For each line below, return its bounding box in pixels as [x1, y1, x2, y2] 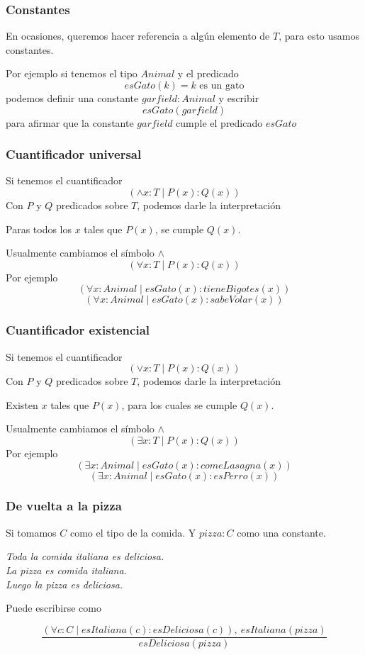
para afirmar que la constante [6, 115, 134, 130]
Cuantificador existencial [6, 321, 150, 339]
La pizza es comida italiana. [6, 562, 127, 577]
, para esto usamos [279, 28, 359, 43]
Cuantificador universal [6, 145, 142, 163]
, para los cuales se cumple [121, 397, 237, 412]
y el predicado [177, 66, 239, 81]
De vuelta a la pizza [6, 497, 122, 515]
